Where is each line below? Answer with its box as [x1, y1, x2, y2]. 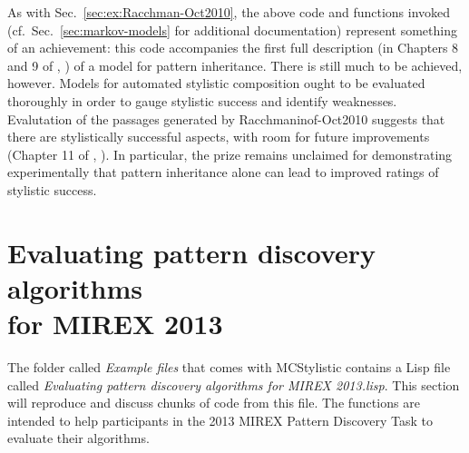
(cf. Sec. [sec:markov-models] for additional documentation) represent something [7, 20, 457, 39]
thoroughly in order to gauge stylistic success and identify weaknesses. [7, 91, 397, 110]
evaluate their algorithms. [7, 428, 150, 448]
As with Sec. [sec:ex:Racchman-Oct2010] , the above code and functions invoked [7, 3, 451, 21]
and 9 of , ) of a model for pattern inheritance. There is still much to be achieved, [7, 55, 463, 74]
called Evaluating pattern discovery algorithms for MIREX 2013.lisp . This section [7, 375, 460, 394]
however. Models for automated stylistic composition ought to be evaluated [7, 74, 425, 93]
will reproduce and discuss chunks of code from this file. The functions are [7, 393, 420, 412]
